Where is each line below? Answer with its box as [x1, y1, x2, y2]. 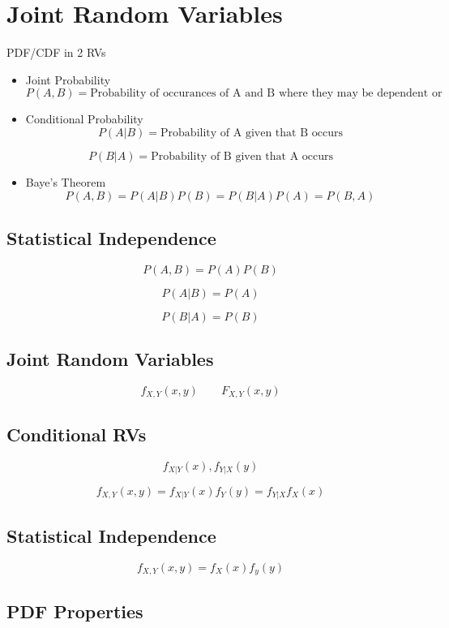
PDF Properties [6, 598, 143, 623]
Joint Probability [25, 71, 111, 88]
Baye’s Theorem [25, 173, 106, 190]
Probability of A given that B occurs [160, 127, 343, 139]
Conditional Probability [25, 110, 143, 127]
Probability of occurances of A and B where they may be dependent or [90, 88, 443, 100]
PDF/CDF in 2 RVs [6, 44, 106, 61]
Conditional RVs [6, 421, 147, 446]
